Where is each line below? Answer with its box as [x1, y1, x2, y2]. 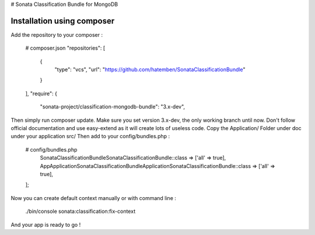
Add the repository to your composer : [10, 31, 103, 38]
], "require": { [25, 90, 58, 97]
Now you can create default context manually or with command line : [10, 194, 176, 201]
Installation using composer [10, 16, 115, 26]
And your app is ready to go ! [10, 221, 81, 228]
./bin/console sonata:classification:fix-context [25, 208, 136, 215]
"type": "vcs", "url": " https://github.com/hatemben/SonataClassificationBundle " [54, 66, 246, 73]
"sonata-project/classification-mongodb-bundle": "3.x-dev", [40, 103, 185, 110]
